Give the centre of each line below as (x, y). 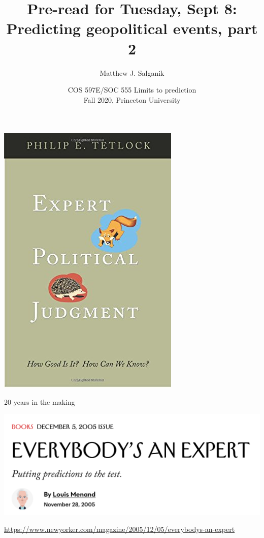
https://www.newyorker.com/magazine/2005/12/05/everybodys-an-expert (120, 529)
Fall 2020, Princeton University (132, 99)
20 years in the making (40, 401)
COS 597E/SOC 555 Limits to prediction (132, 90)
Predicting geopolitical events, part (132, 28)
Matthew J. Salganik (132, 72)
